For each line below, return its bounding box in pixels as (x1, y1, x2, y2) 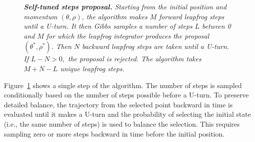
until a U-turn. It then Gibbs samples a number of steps (24, 21, 193, 31)
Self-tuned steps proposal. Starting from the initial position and (24, 1, 227, 11)
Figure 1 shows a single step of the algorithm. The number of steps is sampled (4, 80, 242, 90)
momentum (24, 11, 57, 21)
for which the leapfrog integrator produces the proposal (46, 30, 210, 41)
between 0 (202, 21, 231, 31)
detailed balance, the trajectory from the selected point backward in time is (4, 99, 233, 109)
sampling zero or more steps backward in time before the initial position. (4, 128, 225, 139)
